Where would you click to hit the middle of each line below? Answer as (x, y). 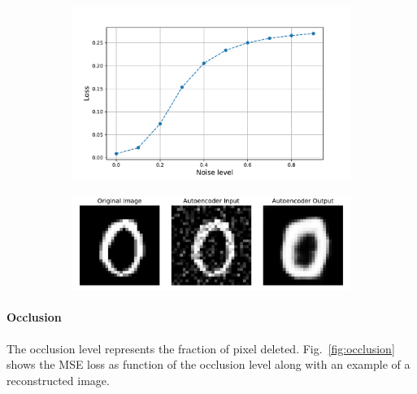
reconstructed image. (58, 380)
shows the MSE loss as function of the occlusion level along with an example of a (208, 364)
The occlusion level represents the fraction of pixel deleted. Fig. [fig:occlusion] (201, 348)
